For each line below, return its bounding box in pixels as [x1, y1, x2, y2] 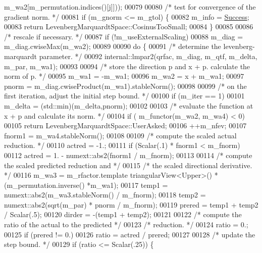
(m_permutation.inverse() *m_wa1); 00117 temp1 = [4, 179, 168, 190]
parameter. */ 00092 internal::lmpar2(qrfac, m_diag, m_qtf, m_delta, [39, 50, 257, 61]
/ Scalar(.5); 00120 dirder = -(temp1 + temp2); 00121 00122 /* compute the [4, 209, 242, 220]
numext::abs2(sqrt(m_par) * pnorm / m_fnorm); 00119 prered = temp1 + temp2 [4, 199, 258, 210]
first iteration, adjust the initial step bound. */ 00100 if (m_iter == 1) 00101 [4, 90, 245, 101]
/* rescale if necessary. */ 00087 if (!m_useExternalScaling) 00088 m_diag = [4, 31, 243, 41]
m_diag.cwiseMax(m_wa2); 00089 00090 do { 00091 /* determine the [4, 41, 221, 52]
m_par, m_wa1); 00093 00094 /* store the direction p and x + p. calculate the [4, 61, 250, 71]
